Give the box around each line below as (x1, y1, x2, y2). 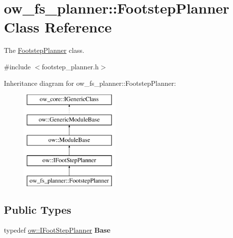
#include (4, 61, 31, 71)
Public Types (4, 202, 72, 217)
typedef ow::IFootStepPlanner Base (4, 224, 110, 235)
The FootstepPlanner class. (4, 45, 84, 55)
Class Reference (4, 17, 112, 37)
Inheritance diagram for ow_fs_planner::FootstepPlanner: (4, 78, 176, 88)
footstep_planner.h (42, 61, 99, 71)
